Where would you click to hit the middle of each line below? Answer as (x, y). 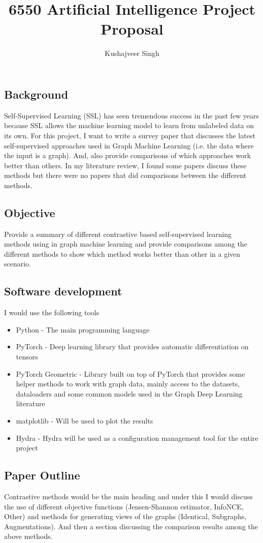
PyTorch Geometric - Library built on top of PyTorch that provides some (130, 373)
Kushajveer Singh (132, 53)
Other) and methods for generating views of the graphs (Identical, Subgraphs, (125, 516)
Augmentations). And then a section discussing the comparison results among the (131, 526)
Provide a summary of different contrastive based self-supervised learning (118, 234)
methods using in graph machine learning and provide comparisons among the (126, 244)
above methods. (28, 536)
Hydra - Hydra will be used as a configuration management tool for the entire (137, 438)
